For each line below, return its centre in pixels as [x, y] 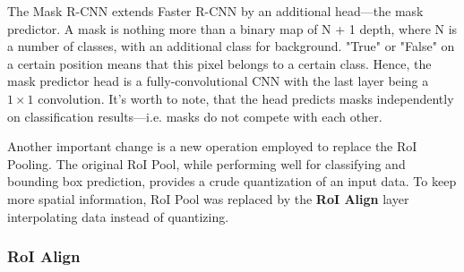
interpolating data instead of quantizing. [118, 216]
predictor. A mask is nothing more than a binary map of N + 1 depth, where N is [232, 28]
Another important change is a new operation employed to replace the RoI [212, 146]
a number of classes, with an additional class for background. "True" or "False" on [231, 46]
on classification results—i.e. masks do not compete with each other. [195, 116]
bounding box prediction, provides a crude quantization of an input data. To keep [232, 181]
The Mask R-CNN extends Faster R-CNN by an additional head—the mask [215, 11]
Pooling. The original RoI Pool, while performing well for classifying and [206, 163]
